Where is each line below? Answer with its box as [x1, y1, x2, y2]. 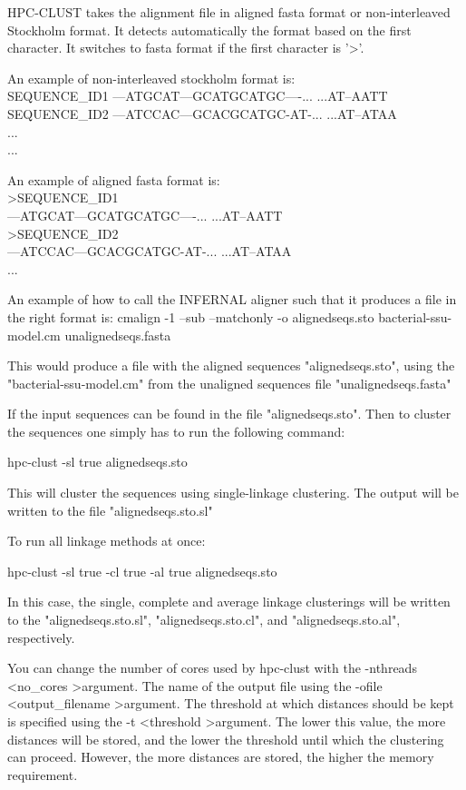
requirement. [7, 765, 78, 784]
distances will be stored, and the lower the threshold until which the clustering [7, 729, 444, 748]
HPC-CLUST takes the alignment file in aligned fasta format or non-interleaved [7, 3, 451, 21]
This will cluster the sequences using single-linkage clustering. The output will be [7, 483, 459, 502]
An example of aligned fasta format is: [7, 170, 220, 189]
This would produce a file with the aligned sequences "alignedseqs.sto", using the [7, 356, 455, 375]
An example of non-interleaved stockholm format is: [7, 68, 296, 87]
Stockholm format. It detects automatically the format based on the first [7, 20, 412, 39]
